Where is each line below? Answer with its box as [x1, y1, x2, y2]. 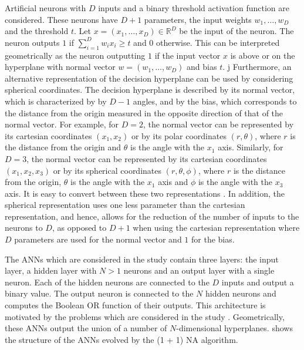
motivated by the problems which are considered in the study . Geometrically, [5, 310, 285, 322]
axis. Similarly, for [218, 141, 283, 153]
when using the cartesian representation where [133, 221, 300, 234]
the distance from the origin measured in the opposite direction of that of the [5, 106, 283, 119]
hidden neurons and [205, 287, 276, 299]
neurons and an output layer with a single [123, 264, 275, 277]
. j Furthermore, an [222, 60, 292, 73]
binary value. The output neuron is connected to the [5, 287, 194, 299]
